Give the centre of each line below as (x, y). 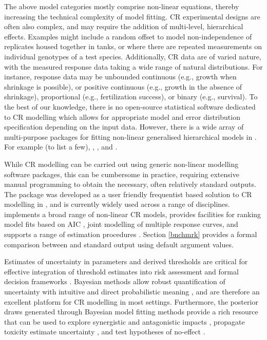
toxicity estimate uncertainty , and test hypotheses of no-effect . (105, 332)
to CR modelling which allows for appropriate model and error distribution (122, 116)
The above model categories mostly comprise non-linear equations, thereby (122, 6)
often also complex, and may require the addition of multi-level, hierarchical (124, 26)
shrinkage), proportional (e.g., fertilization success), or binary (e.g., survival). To (131, 97)
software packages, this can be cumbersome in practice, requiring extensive (122, 174)
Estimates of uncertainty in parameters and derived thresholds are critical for (126, 261)
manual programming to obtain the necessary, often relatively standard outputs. (130, 184)
